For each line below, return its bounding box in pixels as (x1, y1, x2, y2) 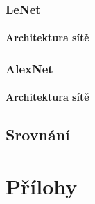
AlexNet (6, 59, 53, 77)
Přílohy (6, 172, 78, 201)
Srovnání (6, 124, 70, 145)
